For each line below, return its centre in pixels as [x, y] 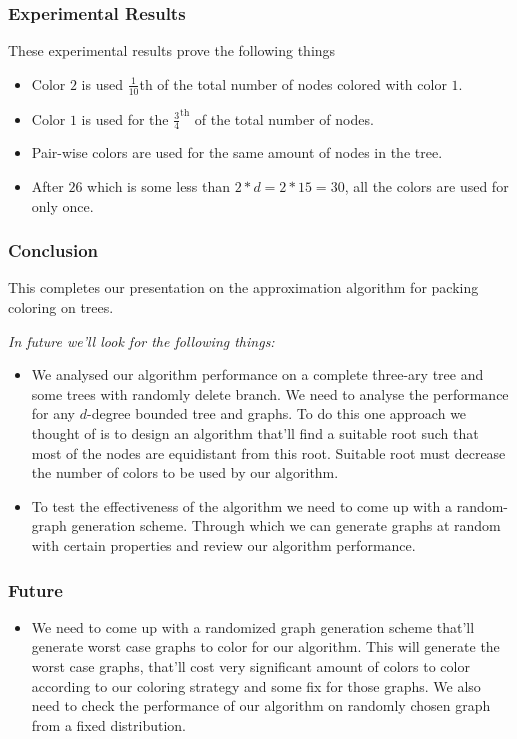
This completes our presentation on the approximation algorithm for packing [243, 287]
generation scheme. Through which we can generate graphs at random [286, 525]
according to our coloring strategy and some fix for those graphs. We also [256, 685]
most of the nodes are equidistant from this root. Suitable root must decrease [268, 452]
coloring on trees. [61, 307]
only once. [62, 205]
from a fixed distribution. [108, 724]
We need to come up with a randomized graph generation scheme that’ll [253, 626]
